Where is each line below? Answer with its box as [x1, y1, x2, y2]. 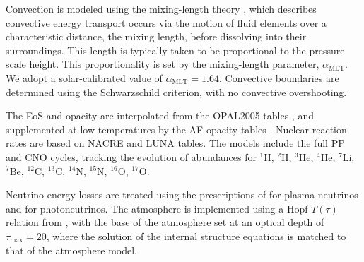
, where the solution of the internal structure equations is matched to [46, 228, 346, 243]
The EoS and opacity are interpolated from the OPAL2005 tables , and [6, 108, 314, 123]
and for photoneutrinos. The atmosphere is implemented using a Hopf [6, 201, 308, 215]
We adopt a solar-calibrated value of [6, 70, 163, 85]
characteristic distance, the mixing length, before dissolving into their [6, 29, 307, 44]
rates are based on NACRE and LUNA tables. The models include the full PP [6, 136, 345, 150]
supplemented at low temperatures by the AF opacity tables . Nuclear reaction [6, 121, 347, 136]
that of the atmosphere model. [6, 242, 138, 257]
